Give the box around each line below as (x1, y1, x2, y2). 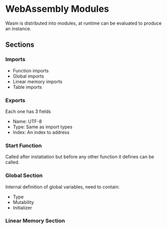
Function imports (12, 67, 49, 73)
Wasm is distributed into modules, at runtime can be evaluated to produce (5, 20, 162, 26)
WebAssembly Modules (5, 3, 109, 15)
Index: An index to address (12, 129, 70, 135)
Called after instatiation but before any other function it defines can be (5, 154, 154, 160)
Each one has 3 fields (5, 108, 51, 115)
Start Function (5, 142, 42, 149)
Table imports (12, 84, 42, 90)
